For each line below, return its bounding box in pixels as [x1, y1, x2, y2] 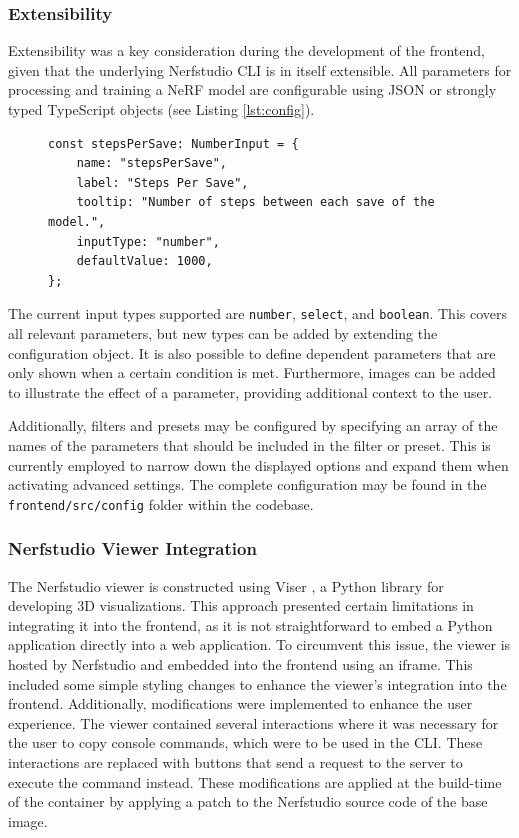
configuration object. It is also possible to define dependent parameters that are [8, 342, 496, 363]
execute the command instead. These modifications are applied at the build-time [8, 771, 502, 792]
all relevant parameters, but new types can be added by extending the [8, 323, 438, 343]
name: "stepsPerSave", [76, 156, 227, 171]
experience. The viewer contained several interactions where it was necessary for [8, 712, 499, 733]
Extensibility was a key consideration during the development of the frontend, [8, 40, 485, 61]
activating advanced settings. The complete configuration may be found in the [8, 474, 487, 495]
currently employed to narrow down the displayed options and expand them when [8, 454, 509, 475]
